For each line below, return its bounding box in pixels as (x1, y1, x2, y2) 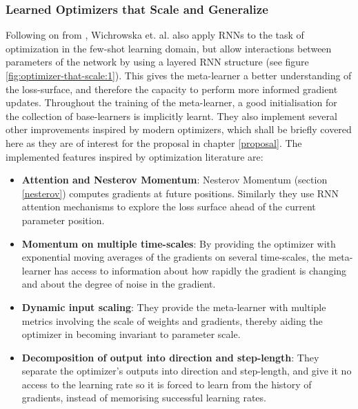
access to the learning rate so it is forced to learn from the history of (21, 377, 312, 391)
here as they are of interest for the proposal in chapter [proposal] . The (6, 135, 302, 150)
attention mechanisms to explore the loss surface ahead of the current (21, 199, 316, 214)
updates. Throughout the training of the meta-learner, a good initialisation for (6, 95, 337, 110)
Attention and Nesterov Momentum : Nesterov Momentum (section (21, 172, 328, 187)
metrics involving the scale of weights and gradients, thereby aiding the (21, 313, 323, 328)
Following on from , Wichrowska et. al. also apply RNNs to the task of (6, 28, 304, 42)
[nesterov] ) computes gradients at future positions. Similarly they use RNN (21, 186, 339, 200)
